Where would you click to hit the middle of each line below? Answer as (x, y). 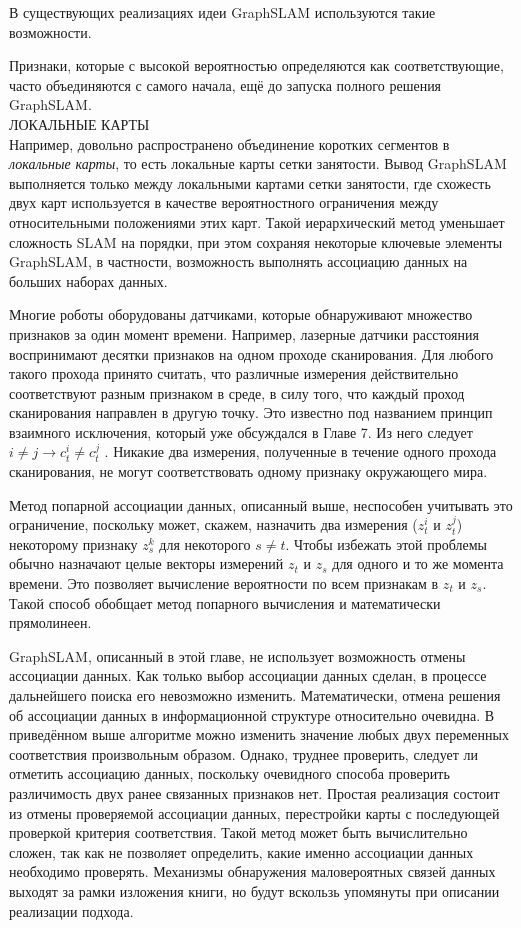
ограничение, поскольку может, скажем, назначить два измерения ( (213, 524)
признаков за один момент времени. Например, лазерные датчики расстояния (244, 333)
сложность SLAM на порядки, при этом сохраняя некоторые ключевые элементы (256, 241)
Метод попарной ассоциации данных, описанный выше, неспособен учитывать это (261, 504)
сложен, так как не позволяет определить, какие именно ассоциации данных (241, 851)
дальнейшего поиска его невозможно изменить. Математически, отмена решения (255, 695)
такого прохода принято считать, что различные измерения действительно (234, 373)
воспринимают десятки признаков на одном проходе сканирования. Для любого (251, 353)
